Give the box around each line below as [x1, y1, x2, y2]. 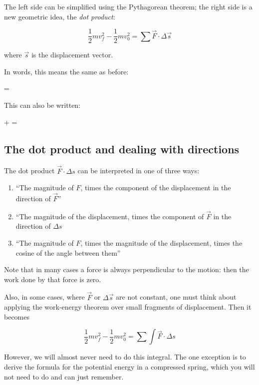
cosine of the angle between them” [15, 247, 121, 258]
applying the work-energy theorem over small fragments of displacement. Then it [4, 302, 252, 312]
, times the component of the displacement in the [80, 182, 231, 193]
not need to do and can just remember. [4, 371, 124, 382]
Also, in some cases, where [4, 292, 85, 302]
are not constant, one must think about [116, 292, 237, 302]
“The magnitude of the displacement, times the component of [15, 211, 204, 221]
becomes [4, 311, 30, 322]
